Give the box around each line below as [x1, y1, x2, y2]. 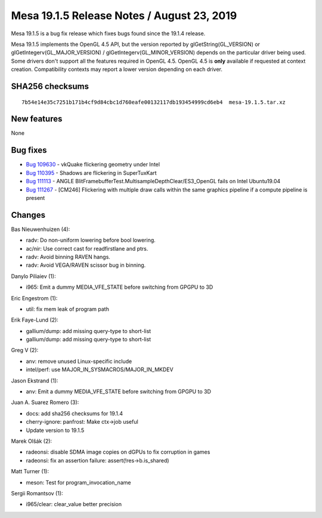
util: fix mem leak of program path [26, 305, 110, 313]
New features [11, 114, 63, 124]
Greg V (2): [11, 347, 39, 354]
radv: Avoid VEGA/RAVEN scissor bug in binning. [26, 261, 146, 269]
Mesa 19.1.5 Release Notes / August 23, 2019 [11, 9, 237, 22]
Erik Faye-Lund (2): [11, 316, 59, 323]
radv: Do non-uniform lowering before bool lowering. [26, 236, 156, 244]
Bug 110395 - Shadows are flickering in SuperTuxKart [26, 169, 157, 176]
